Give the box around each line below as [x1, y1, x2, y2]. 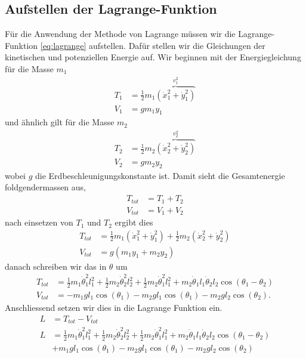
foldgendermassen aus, [5, 181, 86, 193]
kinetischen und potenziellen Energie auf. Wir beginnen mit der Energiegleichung [5, 51, 301, 63]
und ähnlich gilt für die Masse [5, 116, 115, 128]
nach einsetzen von [5, 216, 73, 229]
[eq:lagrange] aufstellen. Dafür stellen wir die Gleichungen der [40, 39, 265, 51]
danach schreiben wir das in [5, 260, 107, 272]
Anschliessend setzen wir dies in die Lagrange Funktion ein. [5, 301, 222, 313]
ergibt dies [115, 216, 153, 229]
